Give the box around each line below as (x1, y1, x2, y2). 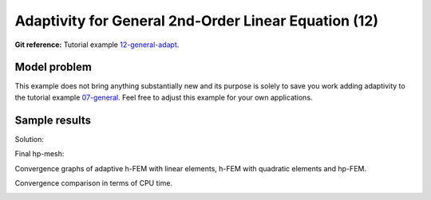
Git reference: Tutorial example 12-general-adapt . (14, 40, 180, 49)
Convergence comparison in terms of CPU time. (14, 178, 173, 187)
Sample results (14, 113, 92, 127)
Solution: (14, 134, 44, 143)
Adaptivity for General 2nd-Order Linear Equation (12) (14, 12, 379, 29)
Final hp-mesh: (14, 149, 65, 159)
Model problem (14, 61, 92, 74)
